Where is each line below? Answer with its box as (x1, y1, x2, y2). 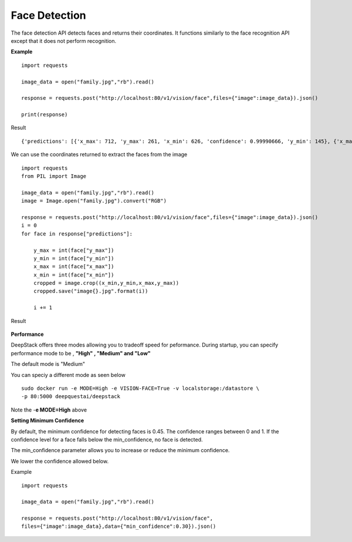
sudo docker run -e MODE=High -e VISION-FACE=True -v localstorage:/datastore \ (21, 385, 260, 392)
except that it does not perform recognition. (11, 37, 117, 44)
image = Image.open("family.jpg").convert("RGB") (21, 197, 167, 204)
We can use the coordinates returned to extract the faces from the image (11, 151, 188, 158)
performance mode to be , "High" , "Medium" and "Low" (11, 349, 151, 356)
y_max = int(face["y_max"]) (33, 247, 114, 254)
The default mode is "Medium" (11, 361, 85, 368)
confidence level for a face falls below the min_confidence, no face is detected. (11, 436, 203, 443)
